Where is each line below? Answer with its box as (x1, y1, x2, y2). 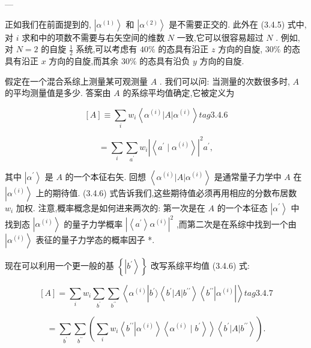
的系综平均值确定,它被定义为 (122, 86, 235, 99)
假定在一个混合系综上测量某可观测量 (5, 74, 148, 87)
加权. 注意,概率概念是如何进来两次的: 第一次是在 (16, 201, 205, 214)
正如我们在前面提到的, (5, 17, 91, 30)
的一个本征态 (217, 201, 268, 214)
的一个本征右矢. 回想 (65, 170, 146, 182)
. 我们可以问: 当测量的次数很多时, (159, 74, 290, 87)
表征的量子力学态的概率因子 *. (35, 233, 155, 245)
